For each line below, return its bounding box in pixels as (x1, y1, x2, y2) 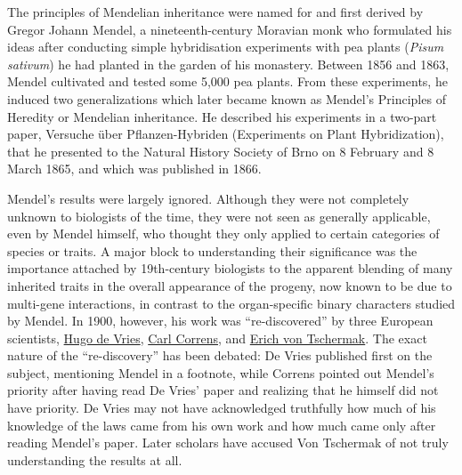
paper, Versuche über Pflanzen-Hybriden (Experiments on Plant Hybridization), (7, 125, 444, 143)
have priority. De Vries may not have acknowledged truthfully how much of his (7, 399, 436, 417)
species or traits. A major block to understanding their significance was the (7, 241, 417, 260)
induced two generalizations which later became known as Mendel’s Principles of (7, 89, 446, 108)
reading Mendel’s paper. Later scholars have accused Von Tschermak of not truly (7, 433, 449, 452)
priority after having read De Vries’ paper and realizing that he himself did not (7, 381, 439, 399)
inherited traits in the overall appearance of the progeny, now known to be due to (7, 276, 452, 294)
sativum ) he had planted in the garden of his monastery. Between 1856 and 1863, (7, 54, 450, 73)
